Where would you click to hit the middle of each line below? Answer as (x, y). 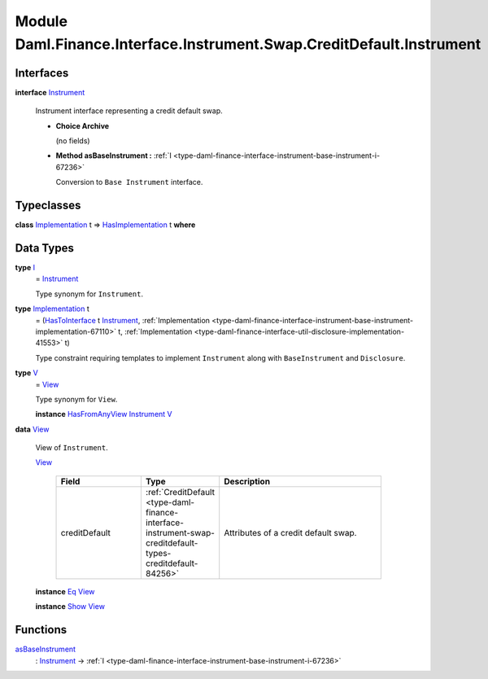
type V (26, 373)
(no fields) (73, 141)
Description (247, 481)
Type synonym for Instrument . (89, 294)
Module (41, 21)
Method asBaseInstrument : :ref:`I (114, 156)
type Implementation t (52, 309)
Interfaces (42, 73)
